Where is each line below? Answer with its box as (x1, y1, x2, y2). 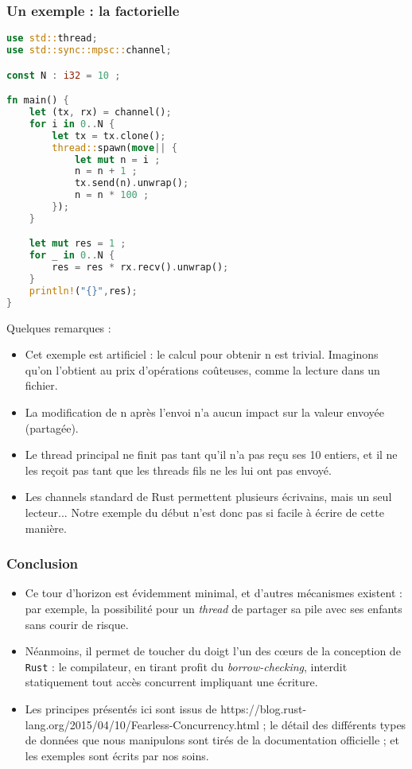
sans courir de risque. (25, 616, 129, 632)
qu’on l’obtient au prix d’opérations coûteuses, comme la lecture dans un (25, 361, 380, 378)
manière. (25, 519, 67, 536)
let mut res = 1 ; (29, 238, 126, 250)
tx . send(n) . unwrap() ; (74, 177, 189, 189)
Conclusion (6, 553, 78, 573)
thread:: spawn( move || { (52, 142, 177, 153)
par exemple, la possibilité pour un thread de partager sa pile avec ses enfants (25, 600, 402, 617)
